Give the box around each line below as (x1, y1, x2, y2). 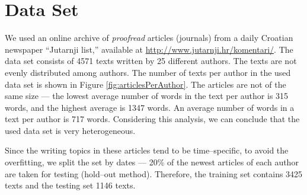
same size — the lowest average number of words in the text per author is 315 (5, 89, 289, 102)
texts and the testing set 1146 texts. (5, 179, 136, 191)
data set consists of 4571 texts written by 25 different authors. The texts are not (5, 55, 297, 67)
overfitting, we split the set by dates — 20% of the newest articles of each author (5, 156, 299, 168)
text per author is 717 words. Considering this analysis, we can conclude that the (5, 113, 300, 125)
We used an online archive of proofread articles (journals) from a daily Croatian (5, 31, 293, 44)
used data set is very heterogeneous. (5, 124, 136, 136)
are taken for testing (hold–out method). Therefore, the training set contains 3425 (5, 167, 303, 180)
